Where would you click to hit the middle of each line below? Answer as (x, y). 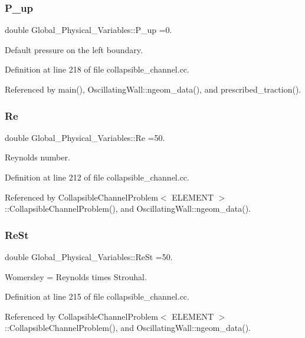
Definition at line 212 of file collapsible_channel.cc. (97, 177)
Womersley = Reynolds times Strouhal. (76, 276)
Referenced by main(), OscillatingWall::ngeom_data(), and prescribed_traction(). (153, 89)
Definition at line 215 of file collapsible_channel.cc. (97, 296)
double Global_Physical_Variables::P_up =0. (88, 30)
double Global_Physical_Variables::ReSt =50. (89, 257)
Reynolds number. (37, 157)
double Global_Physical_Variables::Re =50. (85, 137)
